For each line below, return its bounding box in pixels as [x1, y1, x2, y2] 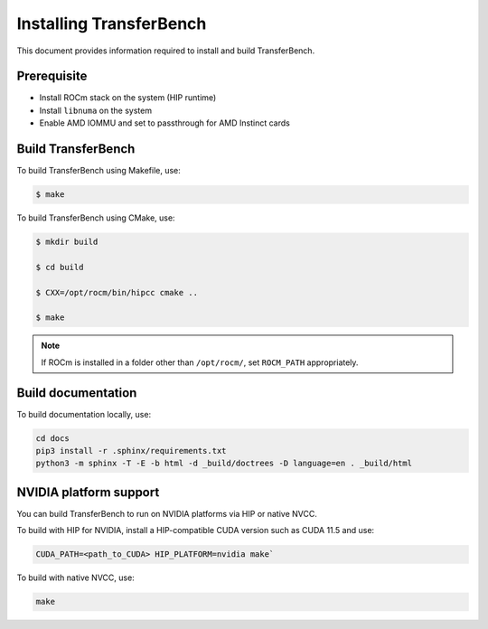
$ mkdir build [35, 237, 99, 248]
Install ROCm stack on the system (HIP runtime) [39, 92, 217, 103]
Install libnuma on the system [39, 105, 153, 116]
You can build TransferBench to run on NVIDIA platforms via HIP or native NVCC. [16, 508, 318, 519]
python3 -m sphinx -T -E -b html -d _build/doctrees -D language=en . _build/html [35, 458, 413, 469]
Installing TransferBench [16, 14, 207, 33]
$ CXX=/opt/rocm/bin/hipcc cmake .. [35, 287, 199, 297]
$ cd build [35, 262, 84, 272]
